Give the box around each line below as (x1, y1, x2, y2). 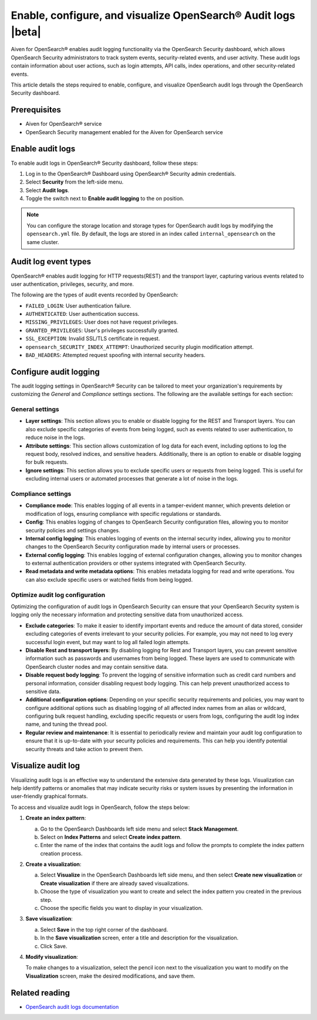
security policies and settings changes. (25, 526, 120, 534)
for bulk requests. (25, 459, 69, 466)
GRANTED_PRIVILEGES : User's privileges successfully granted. (25, 326, 179, 334)
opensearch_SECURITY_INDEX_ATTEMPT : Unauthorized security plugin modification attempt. (25, 343, 254, 350)
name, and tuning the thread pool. (25, 721, 108, 728)
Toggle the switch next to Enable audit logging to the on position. (25, 195, 184, 202)
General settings (11, 405, 60, 414)
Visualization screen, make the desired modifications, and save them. (25, 972, 195, 979)
